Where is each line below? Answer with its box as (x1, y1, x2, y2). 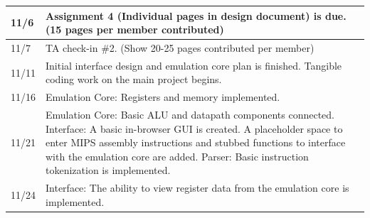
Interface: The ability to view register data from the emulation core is (46, 180, 349, 195)
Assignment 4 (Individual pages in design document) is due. (46, 8, 347, 23)
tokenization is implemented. (46, 163, 171, 178)
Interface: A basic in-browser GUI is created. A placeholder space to (46, 121, 343, 136)
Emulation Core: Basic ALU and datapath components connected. (46, 107, 334, 122)
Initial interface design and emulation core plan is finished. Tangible (46, 58, 342, 72)
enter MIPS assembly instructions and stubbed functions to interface (46, 135, 346, 150)
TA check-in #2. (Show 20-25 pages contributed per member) (46, 40, 314, 55)
